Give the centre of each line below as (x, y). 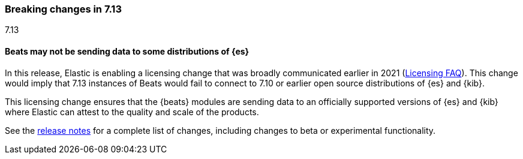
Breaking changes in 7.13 (63, 9)
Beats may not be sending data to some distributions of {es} (127, 51)
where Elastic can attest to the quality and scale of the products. (132, 112)
